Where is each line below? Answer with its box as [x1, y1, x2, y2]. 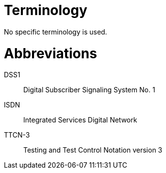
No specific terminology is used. [4, 27, 107, 36]
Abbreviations [4, 45, 97, 62]
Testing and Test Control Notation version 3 [23, 146, 163, 155]
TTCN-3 [4, 131, 30, 139]
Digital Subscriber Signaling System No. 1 [23, 86, 155, 94]
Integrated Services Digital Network [23, 116, 137, 124]
